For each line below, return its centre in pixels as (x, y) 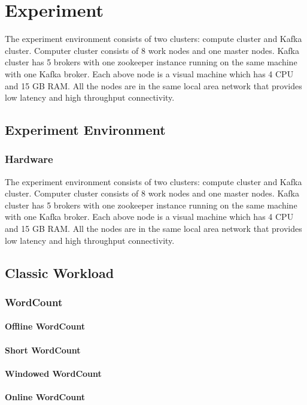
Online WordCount (45, 397)
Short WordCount (43, 350)
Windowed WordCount (53, 373)
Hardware (29, 159)
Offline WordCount (45, 326)
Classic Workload (60, 272)
